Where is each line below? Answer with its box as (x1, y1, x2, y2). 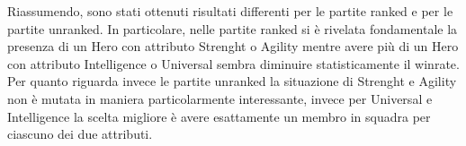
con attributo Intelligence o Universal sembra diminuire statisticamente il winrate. (7, 54, 460, 73)
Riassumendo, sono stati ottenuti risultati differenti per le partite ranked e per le (7, 2, 453, 20)
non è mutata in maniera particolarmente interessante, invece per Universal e (7, 89, 433, 107)
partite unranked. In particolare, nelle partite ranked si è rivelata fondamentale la (7, 19, 458, 38)
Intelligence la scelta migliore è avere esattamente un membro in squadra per (7, 107, 431, 125)
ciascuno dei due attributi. (7, 125, 153, 143)
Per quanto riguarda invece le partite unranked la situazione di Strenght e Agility (7, 72, 457, 90)
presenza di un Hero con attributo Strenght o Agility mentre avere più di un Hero (7, 37, 459, 56)
